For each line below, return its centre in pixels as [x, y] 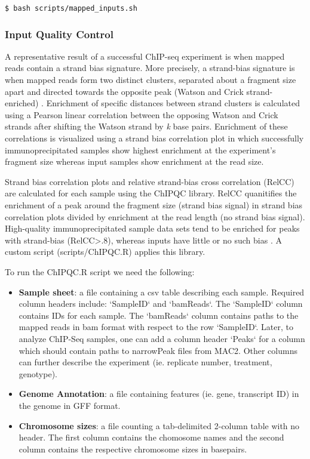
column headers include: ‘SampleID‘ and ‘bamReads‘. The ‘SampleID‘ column [161, 304]
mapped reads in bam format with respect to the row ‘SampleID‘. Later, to [156, 327]
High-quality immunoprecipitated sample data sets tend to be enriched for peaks [152, 228]
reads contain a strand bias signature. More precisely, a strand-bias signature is [150, 68]
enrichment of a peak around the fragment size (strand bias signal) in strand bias [154, 205]
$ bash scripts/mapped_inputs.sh [71, 8]
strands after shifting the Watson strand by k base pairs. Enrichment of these [146, 126]
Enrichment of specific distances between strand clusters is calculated [173, 103]
